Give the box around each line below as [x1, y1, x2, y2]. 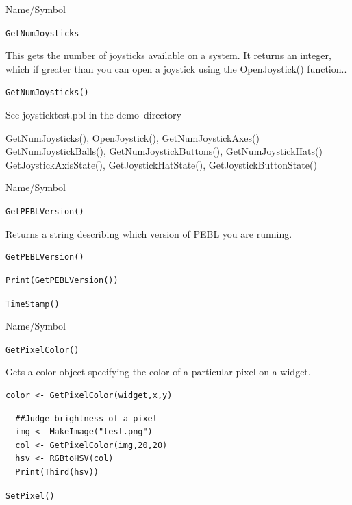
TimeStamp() [5, 299, 60, 309]
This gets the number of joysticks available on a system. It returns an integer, [5, 48, 331, 62]
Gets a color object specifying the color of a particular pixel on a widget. [5, 365, 311, 379]
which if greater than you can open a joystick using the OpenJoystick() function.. [5, 61, 347, 75]
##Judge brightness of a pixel [15, 413, 158, 423]
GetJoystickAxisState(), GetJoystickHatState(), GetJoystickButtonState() [5, 157, 317, 171]
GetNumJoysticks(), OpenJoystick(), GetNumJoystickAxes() [5, 130, 260, 145]
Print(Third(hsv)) [15, 467, 99, 477]
